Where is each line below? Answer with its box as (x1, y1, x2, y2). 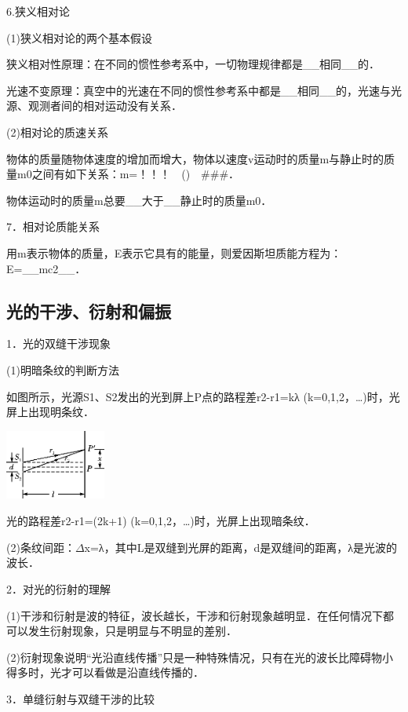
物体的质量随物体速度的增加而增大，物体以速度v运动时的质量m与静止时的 (6, 150, 384, 166)
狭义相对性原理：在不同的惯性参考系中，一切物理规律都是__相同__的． (6, 56, 380, 72)
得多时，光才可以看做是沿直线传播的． (6, 664, 204, 681)
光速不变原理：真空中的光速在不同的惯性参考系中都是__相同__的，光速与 (6, 82, 391, 98)
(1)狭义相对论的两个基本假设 (6, 29, 152, 46)
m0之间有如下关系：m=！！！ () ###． (16, 166, 240, 182)
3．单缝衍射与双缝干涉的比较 (6, 690, 155, 707)
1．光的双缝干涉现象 (6, 335, 111, 352)
